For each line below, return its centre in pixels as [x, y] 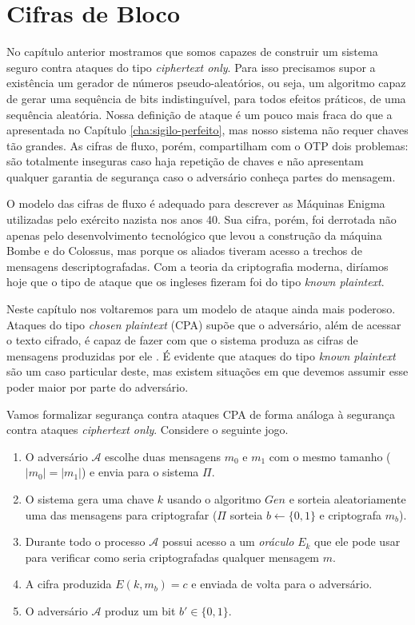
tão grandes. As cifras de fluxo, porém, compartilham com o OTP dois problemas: [207, 145]
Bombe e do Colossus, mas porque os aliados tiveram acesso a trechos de [185, 251]
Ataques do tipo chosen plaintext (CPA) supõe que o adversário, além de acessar [204, 324]
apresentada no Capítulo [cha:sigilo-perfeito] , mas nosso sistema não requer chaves [207, 130]
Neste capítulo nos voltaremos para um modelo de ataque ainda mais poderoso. [201, 309]
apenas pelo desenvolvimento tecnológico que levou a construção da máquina [194, 235]
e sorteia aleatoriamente [347, 498]
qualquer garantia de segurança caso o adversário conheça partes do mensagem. [201, 176]
